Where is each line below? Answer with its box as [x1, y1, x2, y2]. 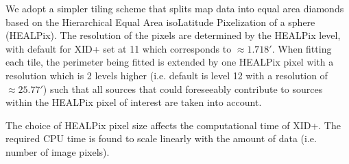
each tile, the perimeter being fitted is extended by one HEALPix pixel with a [5, 55, 334, 69]
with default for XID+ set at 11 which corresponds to [5, 41, 232, 55]
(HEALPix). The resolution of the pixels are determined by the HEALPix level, [5, 28, 341, 42]
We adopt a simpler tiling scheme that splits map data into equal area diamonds [5, 1, 344, 15]
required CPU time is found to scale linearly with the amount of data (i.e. [5, 131, 317, 146]
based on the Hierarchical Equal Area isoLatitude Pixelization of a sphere [5, 14, 315, 29]
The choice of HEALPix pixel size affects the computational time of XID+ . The [5, 118, 341, 132]
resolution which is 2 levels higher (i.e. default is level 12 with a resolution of [5, 68, 328, 82]
